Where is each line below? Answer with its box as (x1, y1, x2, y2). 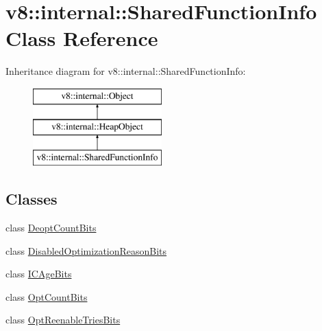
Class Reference (5, 24, 158, 52)
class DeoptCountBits (5, 220, 97, 235)
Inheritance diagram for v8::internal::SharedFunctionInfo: (5, 64, 246, 78)
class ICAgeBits (5, 266, 72, 281)
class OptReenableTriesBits (5, 312, 121, 327)
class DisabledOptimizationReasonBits (5, 243, 167, 258)
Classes (5, 188, 58, 209)
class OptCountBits (5, 289, 88, 304)
